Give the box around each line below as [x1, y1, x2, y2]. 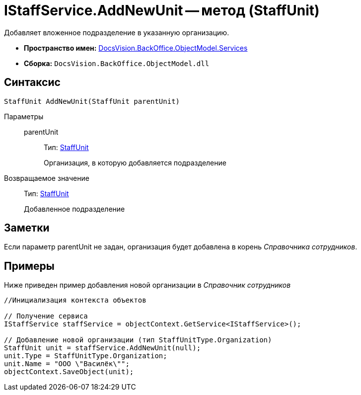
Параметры [4, 112, 44, 121]
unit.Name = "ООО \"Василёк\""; [4, 360, 130, 368]
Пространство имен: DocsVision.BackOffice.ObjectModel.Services [24, 43, 248, 52]
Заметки [4, 222, 50, 235]
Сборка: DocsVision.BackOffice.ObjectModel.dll [24, 59, 210, 68]
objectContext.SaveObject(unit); [4, 368, 134, 376]
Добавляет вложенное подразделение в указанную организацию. [4, 28, 229, 37]
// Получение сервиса [4, 312, 88, 320]
